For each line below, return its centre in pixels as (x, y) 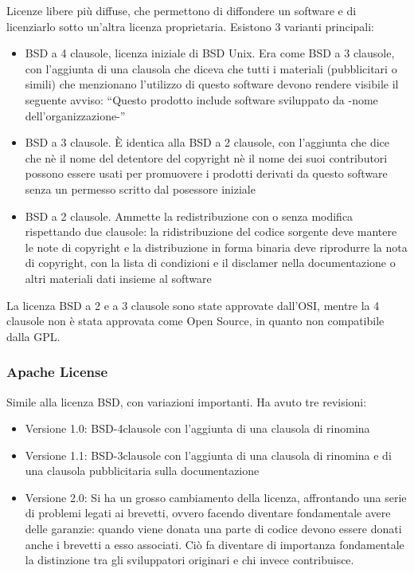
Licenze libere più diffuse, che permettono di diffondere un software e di (182, 10)
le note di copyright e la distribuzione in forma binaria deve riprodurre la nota (216, 247)
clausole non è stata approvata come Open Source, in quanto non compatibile (195, 321)
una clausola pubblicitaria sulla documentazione (142, 471)
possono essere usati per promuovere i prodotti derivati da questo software (206, 173)
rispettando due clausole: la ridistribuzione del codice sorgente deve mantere (211, 232)
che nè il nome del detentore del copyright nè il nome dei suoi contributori (206, 157)
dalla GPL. (33, 336)
